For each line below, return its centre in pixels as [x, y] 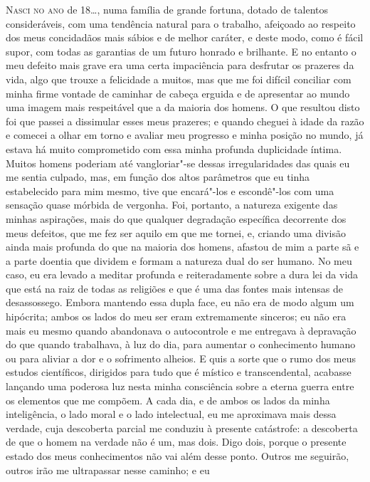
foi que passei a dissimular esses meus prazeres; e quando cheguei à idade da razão [185, 121]
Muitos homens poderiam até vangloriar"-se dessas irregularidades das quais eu [178, 163]
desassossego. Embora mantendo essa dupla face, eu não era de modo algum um [180, 302]
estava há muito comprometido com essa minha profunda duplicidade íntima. [174, 148]
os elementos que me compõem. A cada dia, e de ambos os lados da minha [168, 400]
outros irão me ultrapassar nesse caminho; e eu [108, 470]
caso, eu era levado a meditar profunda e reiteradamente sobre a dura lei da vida [182, 274]
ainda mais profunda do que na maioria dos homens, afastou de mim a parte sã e [183, 247]
